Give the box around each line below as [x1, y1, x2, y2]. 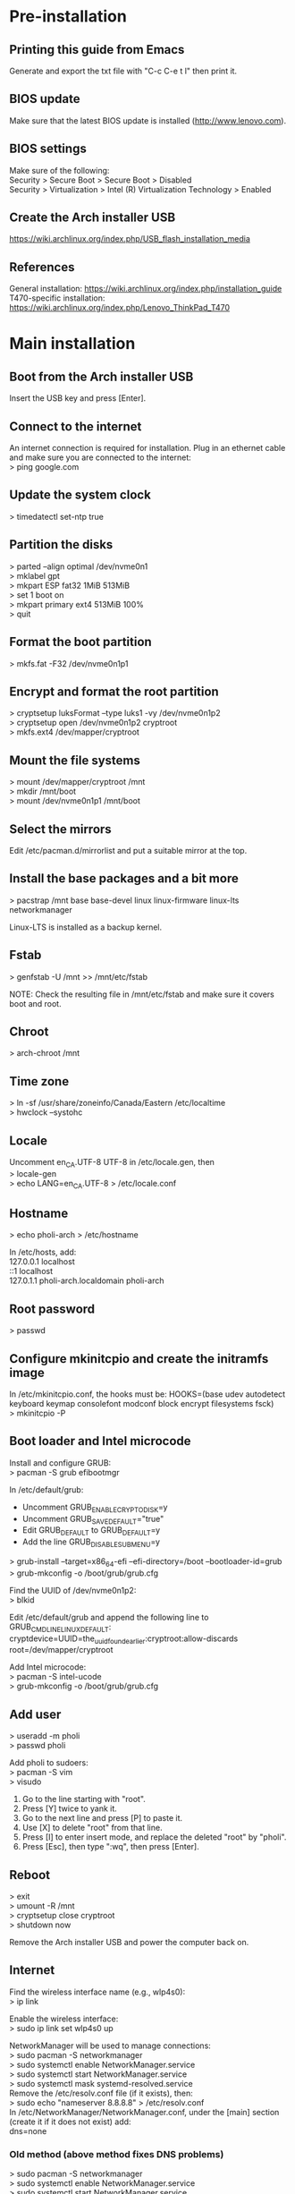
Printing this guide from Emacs [9, 42, 185, 57]
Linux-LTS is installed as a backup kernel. [9, 922, 163, 932]
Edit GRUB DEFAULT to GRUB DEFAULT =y [21, 1525, 161, 1538]
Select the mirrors [9, 821, 112, 837]
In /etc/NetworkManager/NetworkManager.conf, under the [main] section [9, 2106, 280, 2117]
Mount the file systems [9, 753, 141, 768]
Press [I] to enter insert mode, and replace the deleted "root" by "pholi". [21, 1832, 287, 1842]
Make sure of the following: [9, 165, 110, 175]
